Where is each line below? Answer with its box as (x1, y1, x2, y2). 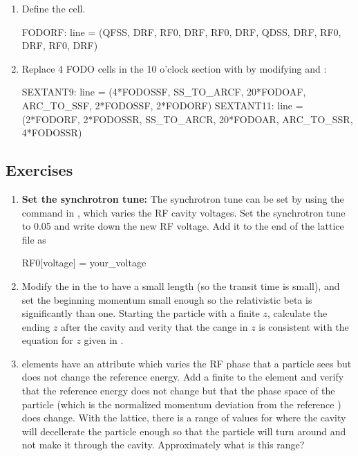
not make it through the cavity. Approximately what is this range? (21, 437, 305, 452)
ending (21, 319, 50, 334)
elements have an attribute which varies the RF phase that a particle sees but (21, 356, 352, 370)
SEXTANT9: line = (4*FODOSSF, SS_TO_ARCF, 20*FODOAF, (21, 84, 306, 99)
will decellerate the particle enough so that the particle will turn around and (21, 423, 346, 438)
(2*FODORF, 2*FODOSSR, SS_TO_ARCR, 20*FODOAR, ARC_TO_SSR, (21, 111, 353, 126)
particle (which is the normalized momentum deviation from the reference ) (21, 396, 341, 411)
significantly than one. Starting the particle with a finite (21, 306, 260, 320)
